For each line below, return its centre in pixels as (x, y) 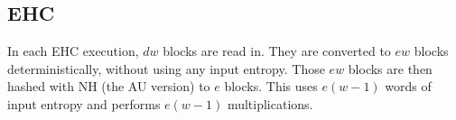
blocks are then (390, 68)
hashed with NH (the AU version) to (109, 86)
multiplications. (270, 103)
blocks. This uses (271, 86)
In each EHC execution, (73, 51)
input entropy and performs (84, 103)
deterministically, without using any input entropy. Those (166, 68)
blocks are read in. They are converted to (277, 51)
